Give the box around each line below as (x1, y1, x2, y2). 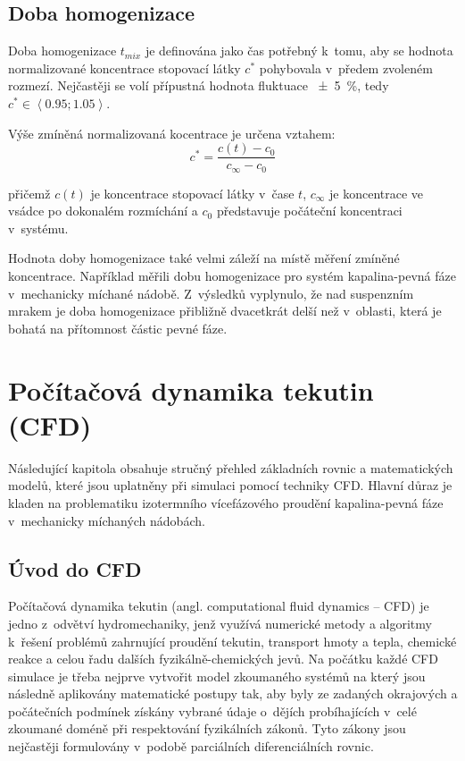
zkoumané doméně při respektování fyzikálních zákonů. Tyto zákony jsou (8, 719, 406, 738)
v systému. (8, 218, 69, 237)
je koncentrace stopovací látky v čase (90, 183, 295, 202)
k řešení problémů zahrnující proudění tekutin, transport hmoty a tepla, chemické (8, 631, 457, 650)
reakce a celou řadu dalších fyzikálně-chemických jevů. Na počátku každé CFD (8, 649, 438, 668)
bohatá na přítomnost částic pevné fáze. (8, 318, 228, 337)
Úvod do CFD (8, 554, 142, 582)
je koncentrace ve (329, 183, 424, 202)
